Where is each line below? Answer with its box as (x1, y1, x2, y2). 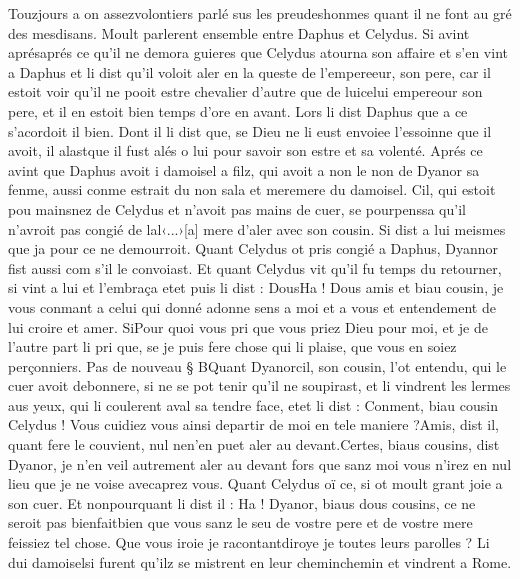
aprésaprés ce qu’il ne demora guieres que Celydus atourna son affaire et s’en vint (8, 42, 508, 63)
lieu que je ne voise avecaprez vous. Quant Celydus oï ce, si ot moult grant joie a (8, 473, 503, 494)
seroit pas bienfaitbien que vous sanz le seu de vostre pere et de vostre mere (8, 512, 473, 533)
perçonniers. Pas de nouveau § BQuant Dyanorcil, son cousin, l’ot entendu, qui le (8, 355, 507, 376)
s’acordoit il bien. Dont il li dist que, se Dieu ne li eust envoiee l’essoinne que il (8, 120, 492, 141)
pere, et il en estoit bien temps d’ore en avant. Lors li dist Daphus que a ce (8, 100, 468, 121)
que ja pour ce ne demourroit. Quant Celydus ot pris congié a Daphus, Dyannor (8, 238, 499, 259)
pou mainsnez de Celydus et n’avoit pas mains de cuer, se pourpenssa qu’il (8, 198, 466, 219)
